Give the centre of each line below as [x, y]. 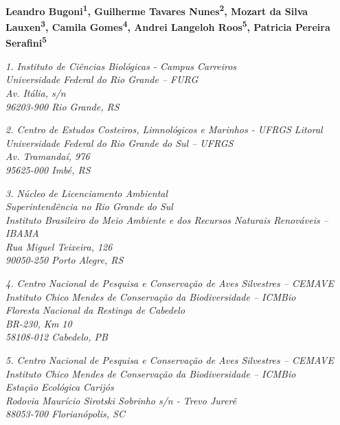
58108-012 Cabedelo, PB [57, 337]
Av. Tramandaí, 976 [48, 156]
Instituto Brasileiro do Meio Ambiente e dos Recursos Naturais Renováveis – [167, 219]
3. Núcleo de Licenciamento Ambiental [87, 193]
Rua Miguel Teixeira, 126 [59, 246]
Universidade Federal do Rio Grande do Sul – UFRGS [120, 142]
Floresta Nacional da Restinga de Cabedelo [95, 310]
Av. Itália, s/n [36, 92]
